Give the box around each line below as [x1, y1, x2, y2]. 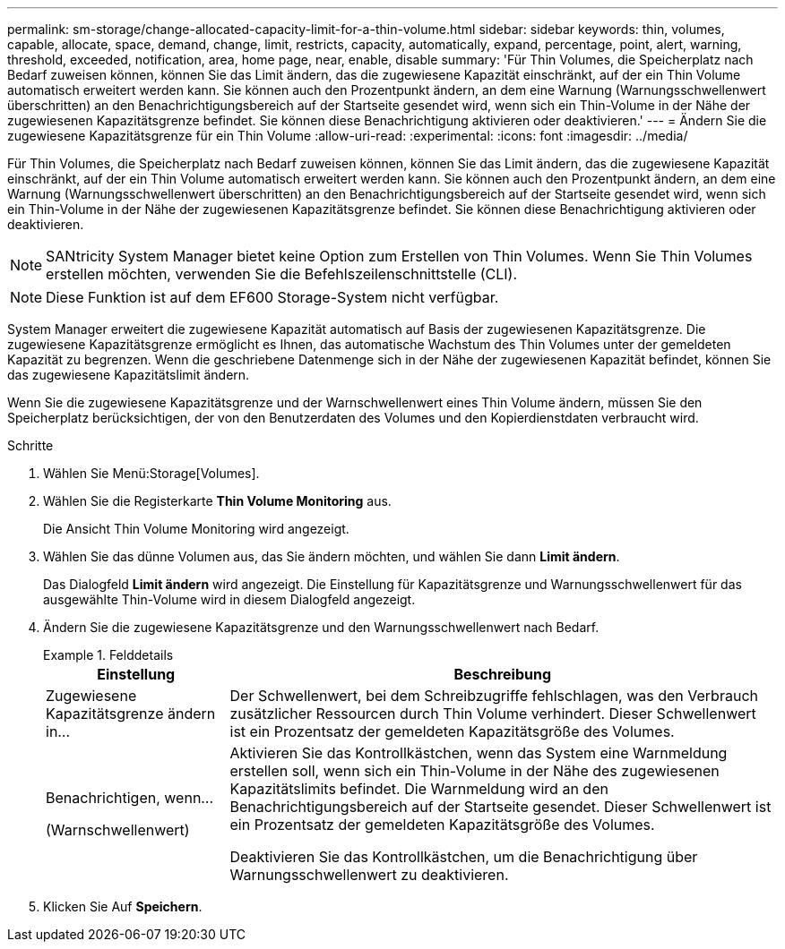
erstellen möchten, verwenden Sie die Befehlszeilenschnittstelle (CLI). [46, 265, 518, 283]
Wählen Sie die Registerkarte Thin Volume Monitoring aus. [43, 493, 392, 509]
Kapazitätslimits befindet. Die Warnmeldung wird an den [229, 780, 608, 798]
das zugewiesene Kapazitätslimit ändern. [7, 367, 250, 382]
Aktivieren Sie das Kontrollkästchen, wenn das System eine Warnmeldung [229, 744, 728, 762]
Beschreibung [453, 665, 552, 683]
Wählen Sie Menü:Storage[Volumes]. [43, 466, 260, 481]
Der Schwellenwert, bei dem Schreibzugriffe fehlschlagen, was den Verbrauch [229, 687, 758, 705]
